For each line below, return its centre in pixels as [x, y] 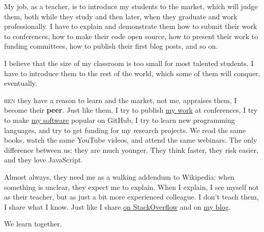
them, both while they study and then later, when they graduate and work [121, 16]
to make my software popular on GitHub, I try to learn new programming [120, 120]
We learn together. [33, 224]
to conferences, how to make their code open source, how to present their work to [131, 36]
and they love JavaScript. [44, 160]
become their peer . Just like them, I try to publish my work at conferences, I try [131, 110]
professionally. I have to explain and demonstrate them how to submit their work [131, 26]
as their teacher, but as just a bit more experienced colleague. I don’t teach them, [131, 197]
